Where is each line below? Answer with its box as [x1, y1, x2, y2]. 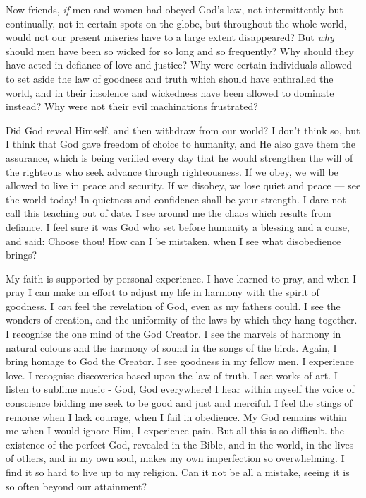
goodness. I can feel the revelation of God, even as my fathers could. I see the [6, 298, 341, 313]
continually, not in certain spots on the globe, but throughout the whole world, [6, 16, 347, 30]
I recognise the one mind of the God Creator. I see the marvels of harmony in [6, 326, 341, 341]
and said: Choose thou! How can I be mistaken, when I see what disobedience [6, 233, 341, 248]
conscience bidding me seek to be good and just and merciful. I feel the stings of [6, 396, 353, 410]
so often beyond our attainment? [6, 478, 147, 493]
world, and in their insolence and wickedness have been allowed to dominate [6, 85, 334, 100]
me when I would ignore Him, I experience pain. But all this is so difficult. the [6, 423, 344, 438]
